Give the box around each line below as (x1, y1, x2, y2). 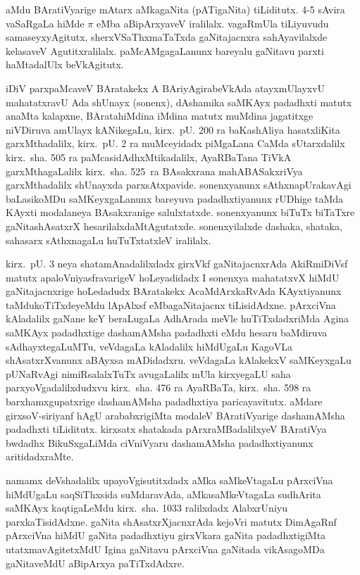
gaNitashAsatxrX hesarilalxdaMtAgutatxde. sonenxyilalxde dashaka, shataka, (6, 218, 342, 233)
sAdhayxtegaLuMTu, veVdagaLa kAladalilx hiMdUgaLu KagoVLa (6, 339, 292, 353)
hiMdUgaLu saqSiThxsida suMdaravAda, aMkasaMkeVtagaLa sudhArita (6, 486, 321, 501)
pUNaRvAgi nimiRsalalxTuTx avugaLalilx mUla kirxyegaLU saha (6, 366, 291, 381)
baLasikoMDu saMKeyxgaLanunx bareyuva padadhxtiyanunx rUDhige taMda (6, 191, 344, 206)
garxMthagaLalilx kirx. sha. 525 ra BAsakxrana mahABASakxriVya (6, 163, 303, 178)
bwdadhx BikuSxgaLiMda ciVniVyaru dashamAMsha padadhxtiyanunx (6, 435, 314, 450)
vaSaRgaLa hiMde (6, 15, 85, 30)
